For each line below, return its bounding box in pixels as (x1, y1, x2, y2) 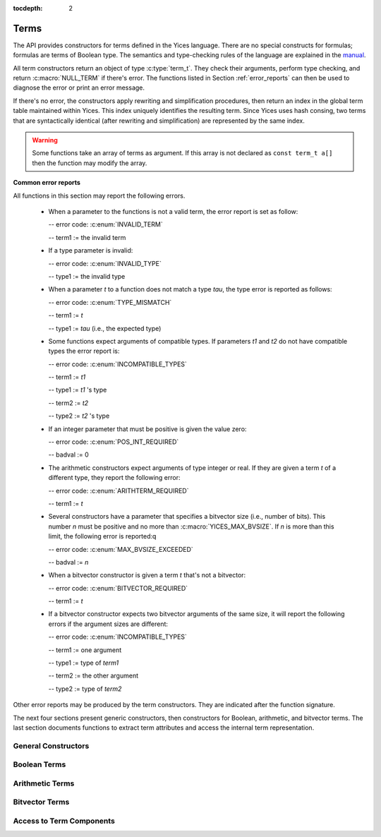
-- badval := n (48, 558, 89, 566)
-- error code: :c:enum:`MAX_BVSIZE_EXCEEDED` (48, 545, 193, 553)
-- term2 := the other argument (48, 671, 139, 680)
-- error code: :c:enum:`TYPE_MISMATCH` (48, 298, 172, 306)
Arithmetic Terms (13, 778, 75, 788)
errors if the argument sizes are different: (48, 620, 169, 628)
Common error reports (13, 179, 81, 187)
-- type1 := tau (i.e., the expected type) (48, 324, 162, 332)
